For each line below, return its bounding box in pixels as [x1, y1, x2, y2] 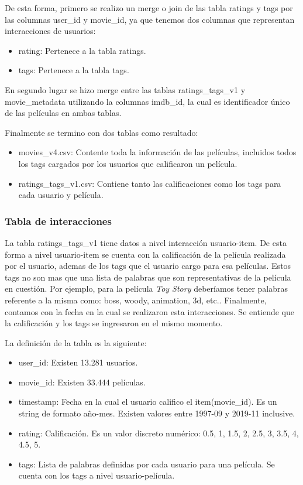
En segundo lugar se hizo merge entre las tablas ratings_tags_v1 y [5, 83, 246, 95]
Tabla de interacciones [5, 213, 112, 228]
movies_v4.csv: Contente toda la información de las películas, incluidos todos [18, 146, 297, 158]
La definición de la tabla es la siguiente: [5, 336, 147, 349]
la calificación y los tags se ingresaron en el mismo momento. [5, 317, 223, 329]
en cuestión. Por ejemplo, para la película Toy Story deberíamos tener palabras [5, 282, 288, 295]
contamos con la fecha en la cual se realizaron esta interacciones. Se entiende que [5, 305, 295, 317]
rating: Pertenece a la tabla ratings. [18, 44, 146, 56]
